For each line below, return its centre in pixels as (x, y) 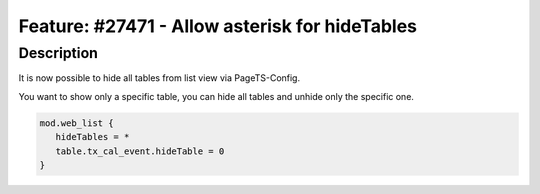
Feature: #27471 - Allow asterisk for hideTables (217, 26)
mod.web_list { (76, 123)
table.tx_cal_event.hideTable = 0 (140, 151)
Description (58, 53)
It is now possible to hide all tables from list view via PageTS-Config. (159, 78)
